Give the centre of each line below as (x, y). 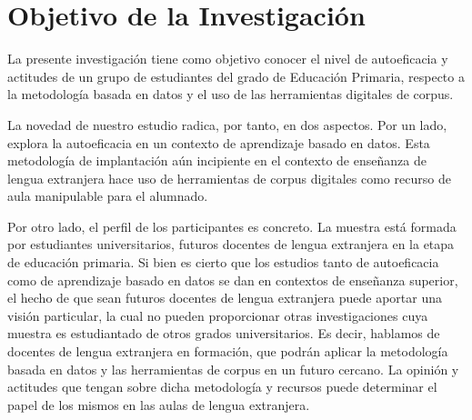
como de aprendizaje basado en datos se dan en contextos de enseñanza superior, (233, 280)
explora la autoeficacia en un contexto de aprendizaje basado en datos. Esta (219, 142)
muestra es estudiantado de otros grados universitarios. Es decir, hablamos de (224, 333)
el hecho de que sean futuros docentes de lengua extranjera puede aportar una (225, 298)
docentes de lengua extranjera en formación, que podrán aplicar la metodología (228, 351)
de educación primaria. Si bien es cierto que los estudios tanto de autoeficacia (223, 262)
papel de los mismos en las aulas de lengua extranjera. (159, 404)
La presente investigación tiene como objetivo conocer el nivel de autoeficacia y (228, 59)
